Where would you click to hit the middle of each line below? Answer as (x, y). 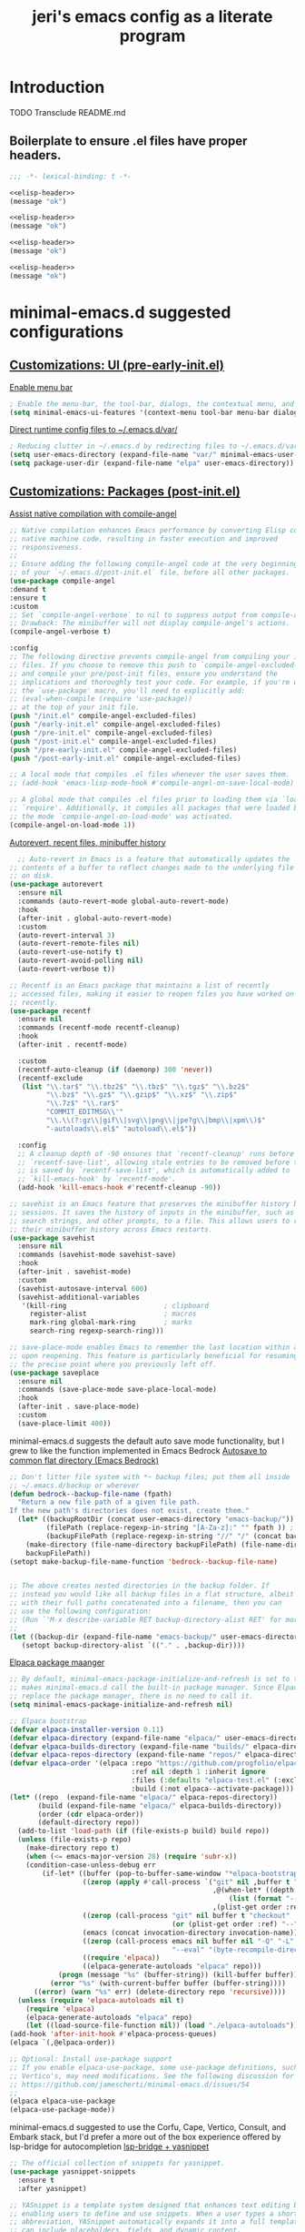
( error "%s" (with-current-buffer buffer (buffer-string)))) (167, 1983)
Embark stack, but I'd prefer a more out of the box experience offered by (145, 2137)
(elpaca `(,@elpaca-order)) (63, 2043)
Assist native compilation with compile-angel (93, 513)
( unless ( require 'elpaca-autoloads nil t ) (101, 2000)
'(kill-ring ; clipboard (115, 1305)
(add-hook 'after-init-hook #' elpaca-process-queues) (113, 2034)
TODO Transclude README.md (68, 112)
